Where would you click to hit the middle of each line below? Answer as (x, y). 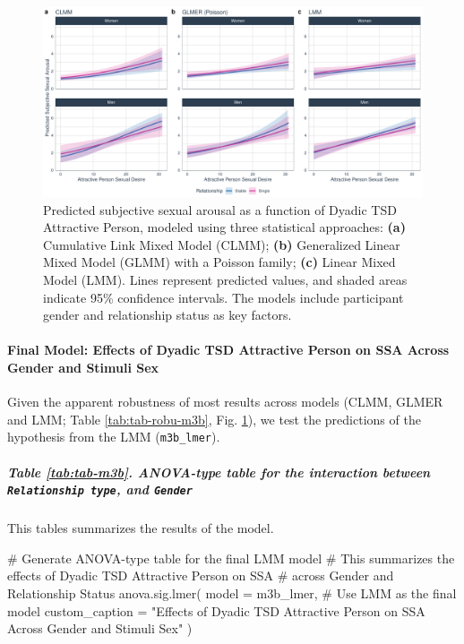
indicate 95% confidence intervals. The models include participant (223, 297)
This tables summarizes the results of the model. (141, 528)
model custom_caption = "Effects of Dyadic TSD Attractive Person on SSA (216, 610)
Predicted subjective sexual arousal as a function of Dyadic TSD (220, 209)
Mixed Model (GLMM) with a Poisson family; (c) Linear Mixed (219, 262)
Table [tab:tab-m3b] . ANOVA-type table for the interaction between (219, 472)
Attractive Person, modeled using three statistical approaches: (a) (224, 227)
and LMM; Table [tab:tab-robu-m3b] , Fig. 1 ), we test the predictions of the (214, 419)
